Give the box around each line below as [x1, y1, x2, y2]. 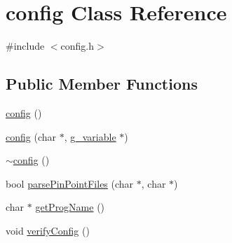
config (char [6, 129, 57, 144]
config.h [60, 39, 95, 53]
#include [6, 39, 45, 53]
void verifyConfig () [6, 223, 90, 237]
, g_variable [64, 129, 116, 144]
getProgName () [35, 200, 105, 214]
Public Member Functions [6, 73, 198, 95]
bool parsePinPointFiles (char [6, 176, 134, 190]
